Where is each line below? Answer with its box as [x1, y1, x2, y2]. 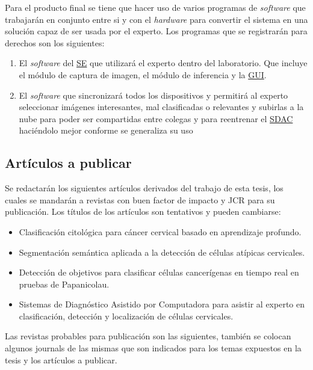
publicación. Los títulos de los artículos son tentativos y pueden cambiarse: [5, 205, 281, 218]
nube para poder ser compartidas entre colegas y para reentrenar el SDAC [19, 112, 293, 125]
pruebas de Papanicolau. [19, 277, 110, 290]
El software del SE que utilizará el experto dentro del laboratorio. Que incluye [19, 57, 308, 69]
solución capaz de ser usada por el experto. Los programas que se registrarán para [5, 25, 308, 37]
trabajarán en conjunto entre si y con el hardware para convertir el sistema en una [5, 13, 308, 25]
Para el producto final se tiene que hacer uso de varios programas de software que [5, 1, 306, 13]
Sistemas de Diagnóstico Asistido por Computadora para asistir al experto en [19, 298, 305, 310]
